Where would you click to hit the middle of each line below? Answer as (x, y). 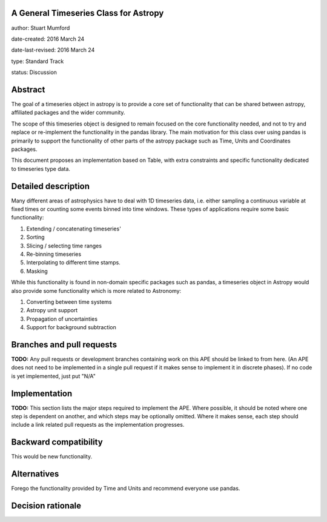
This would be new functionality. (52, 457)
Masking (37, 271)
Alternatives (35, 474)
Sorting (35, 237)
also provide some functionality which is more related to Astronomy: (96, 290)
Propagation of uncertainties (62, 319)
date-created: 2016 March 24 (48, 39)
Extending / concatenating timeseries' (74, 229)
